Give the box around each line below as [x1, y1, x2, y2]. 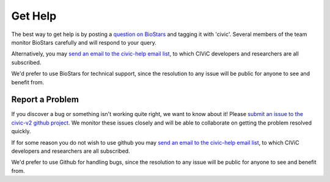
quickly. [11, 128, 31, 135]
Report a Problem [11, 95, 79, 105]
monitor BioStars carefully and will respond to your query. [11, 38, 157, 46]
